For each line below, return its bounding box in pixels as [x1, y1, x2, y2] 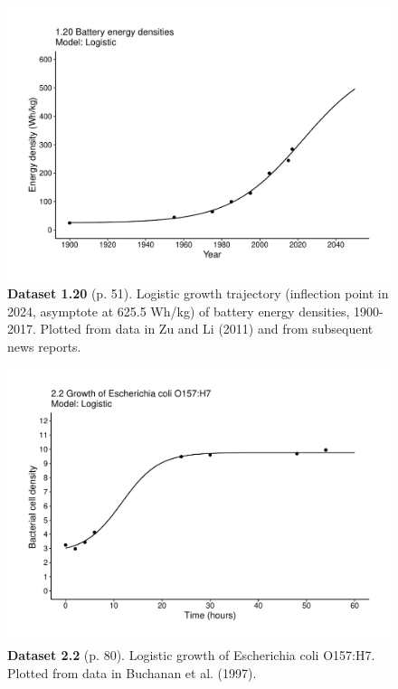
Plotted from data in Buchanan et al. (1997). [7, 663, 257, 682]
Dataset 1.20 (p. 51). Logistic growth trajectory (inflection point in [7, 284, 389, 303]
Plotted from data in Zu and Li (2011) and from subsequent [40, 319, 374, 338]
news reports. [7, 337, 81, 356]
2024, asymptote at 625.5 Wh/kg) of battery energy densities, [7, 301, 350, 320]
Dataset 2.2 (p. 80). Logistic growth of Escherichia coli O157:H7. [7, 645, 375, 664]
